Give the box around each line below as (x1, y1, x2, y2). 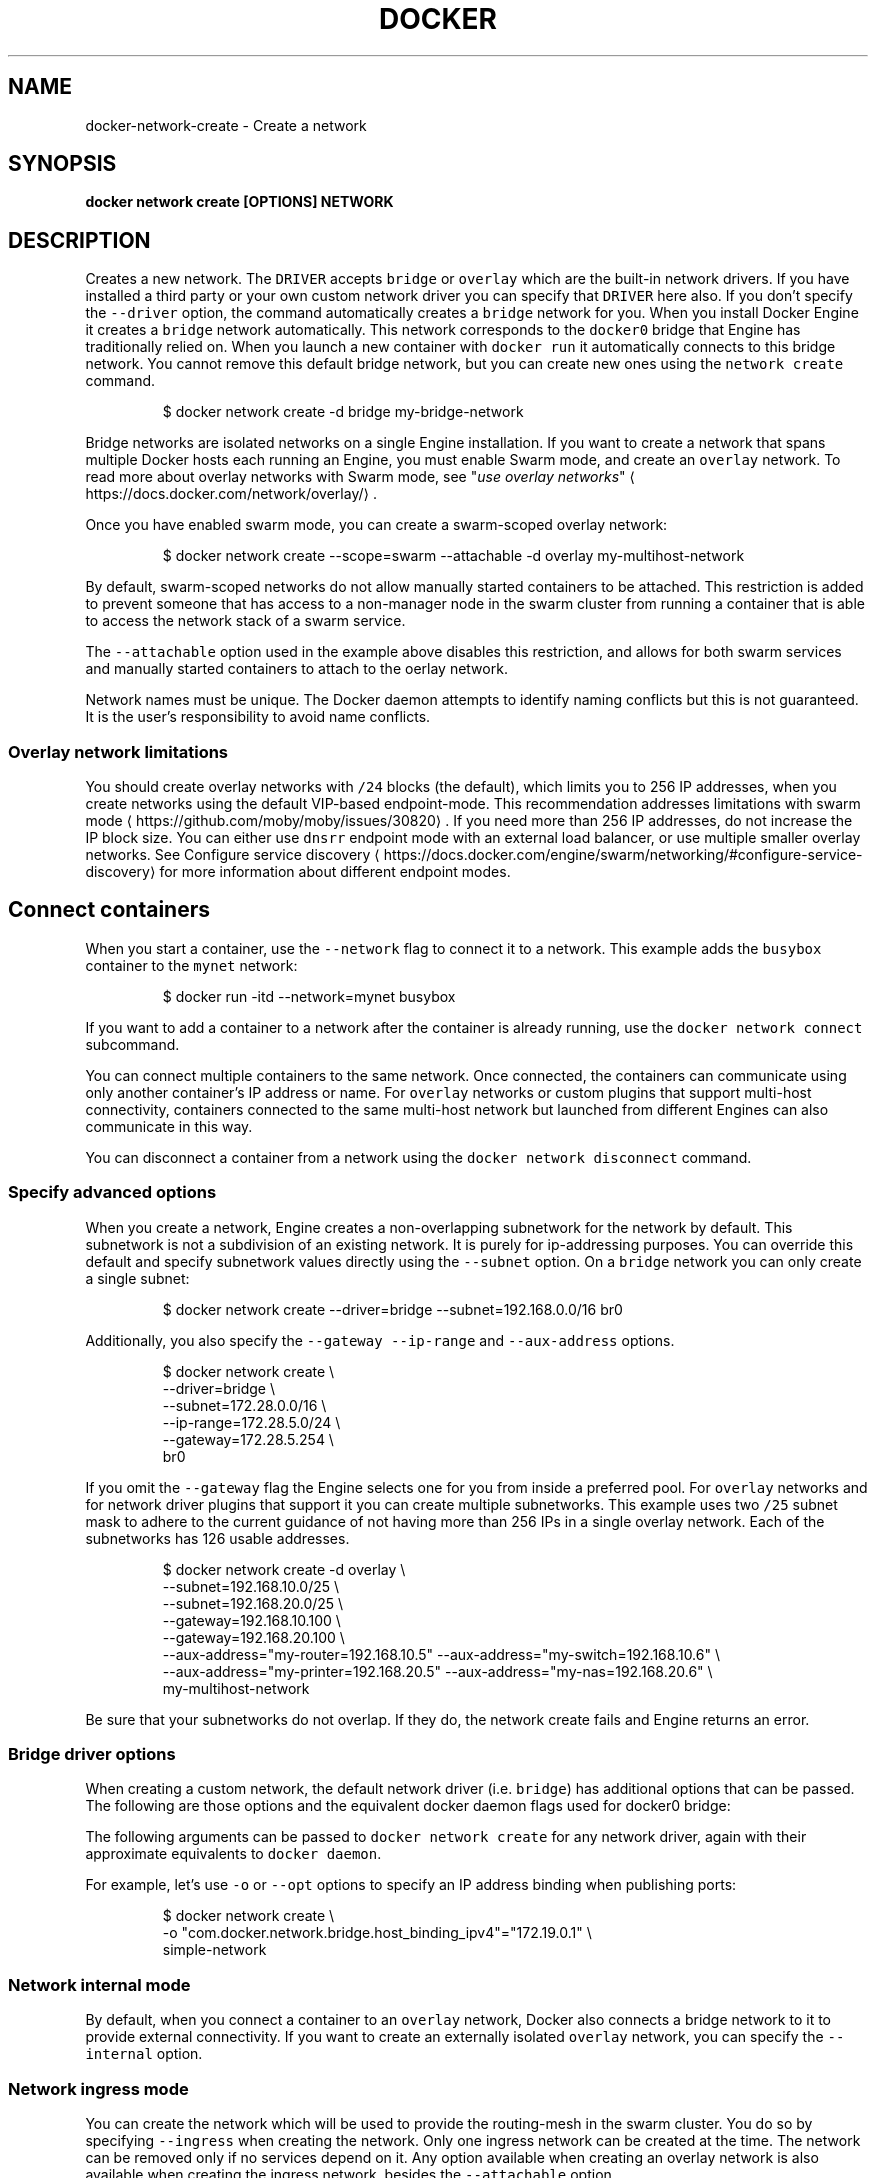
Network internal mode (8, 1974, 191, 1995)
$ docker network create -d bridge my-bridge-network (162, 403, 524, 421)
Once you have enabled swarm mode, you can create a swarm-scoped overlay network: (85, 516, 668, 534)
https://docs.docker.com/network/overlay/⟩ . (85, 485, 377, 503)
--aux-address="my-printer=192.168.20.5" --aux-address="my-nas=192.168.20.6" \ (162, 1662, 713, 1680)
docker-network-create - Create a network (85, 116, 367, 134)
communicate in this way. (85, 1117, 253, 1135)
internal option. (85, 2045, 203, 2063)
